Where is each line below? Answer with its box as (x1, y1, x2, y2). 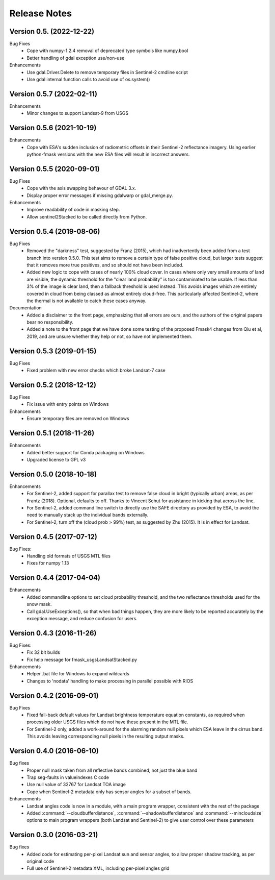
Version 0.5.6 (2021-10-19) (9, 124, 97, 132)
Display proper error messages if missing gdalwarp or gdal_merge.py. (26, 192, 173, 199)
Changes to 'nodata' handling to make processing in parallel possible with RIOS (26, 678, 194, 684)
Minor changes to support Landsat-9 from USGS (26, 110, 129, 116)
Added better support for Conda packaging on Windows (26, 449, 145, 455)
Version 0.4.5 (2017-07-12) (9, 532, 98, 541)
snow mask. (26, 601, 52, 607)
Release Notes (9, 8, 72, 19)
